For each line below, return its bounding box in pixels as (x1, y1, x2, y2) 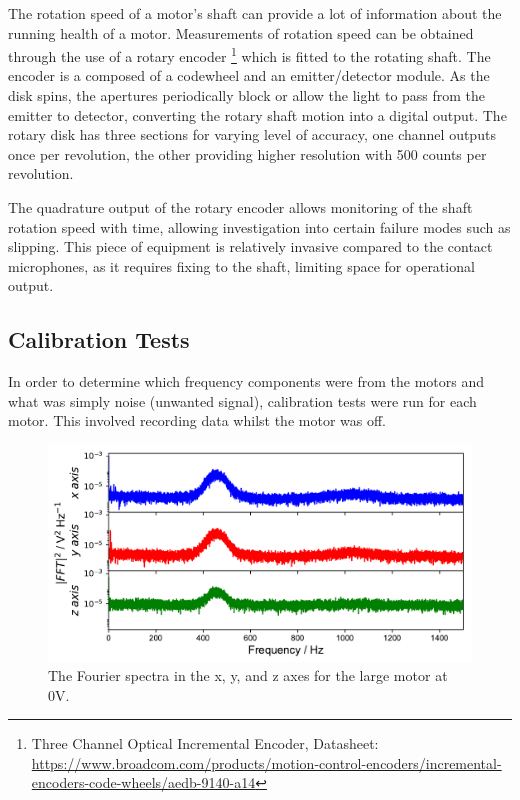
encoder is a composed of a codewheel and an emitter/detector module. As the (8, 65, 490, 86)
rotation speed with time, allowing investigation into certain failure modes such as (8, 216, 511, 237)
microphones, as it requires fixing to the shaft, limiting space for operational (8, 255, 475, 276)
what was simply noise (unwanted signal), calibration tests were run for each (8, 390, 477, 411)
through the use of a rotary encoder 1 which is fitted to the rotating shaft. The (8, 43, 491, 66)
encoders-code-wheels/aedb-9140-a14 (31, 772, 256, 793)
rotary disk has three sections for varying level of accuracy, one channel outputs (8, 124, 496, 145)
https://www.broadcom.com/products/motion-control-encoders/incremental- (31, 752, 502, 773)
